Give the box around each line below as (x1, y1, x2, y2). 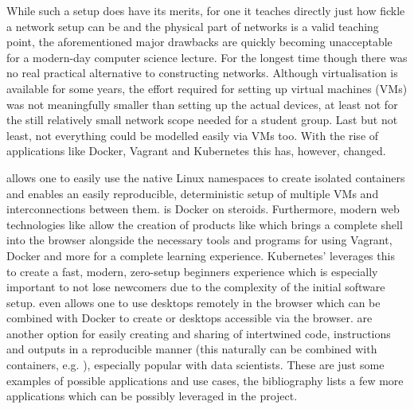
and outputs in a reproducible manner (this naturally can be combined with (6, 341, 377, 357)
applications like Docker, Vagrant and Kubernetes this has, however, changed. (6, 142, 386, 159)
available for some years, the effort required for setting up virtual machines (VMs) (6, 80, 408, 96)
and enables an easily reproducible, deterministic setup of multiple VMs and (6, 185, 379, 201)
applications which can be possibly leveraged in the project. (6, 388, 298, 404)
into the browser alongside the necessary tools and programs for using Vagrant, (6, 232, 393, 248)
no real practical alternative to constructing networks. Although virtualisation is (6, 64, 398, 81)
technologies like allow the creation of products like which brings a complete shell (6, 216, 403, 232)
